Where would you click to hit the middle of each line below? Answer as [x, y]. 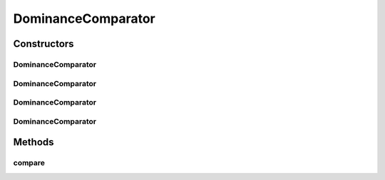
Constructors [43, 44]
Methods [34, 142]
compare [29, 163]
